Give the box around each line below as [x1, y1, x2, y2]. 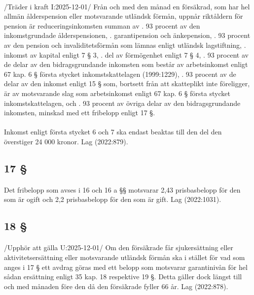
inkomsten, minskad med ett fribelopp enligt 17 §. [4, 107, 155, 118]
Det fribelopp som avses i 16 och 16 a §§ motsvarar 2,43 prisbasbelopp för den [4, 184, 241, 195]
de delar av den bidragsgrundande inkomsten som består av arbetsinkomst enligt [4, 59, 248, 69]
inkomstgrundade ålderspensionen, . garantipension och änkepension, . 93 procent [4, 30, 251, 40]
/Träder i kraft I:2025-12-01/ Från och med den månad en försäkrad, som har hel [4, 1, 250, 11]
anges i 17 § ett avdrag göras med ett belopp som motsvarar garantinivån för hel [4, 262, 248, 272]
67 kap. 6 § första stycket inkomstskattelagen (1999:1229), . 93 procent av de [4, 68, 236, 79]
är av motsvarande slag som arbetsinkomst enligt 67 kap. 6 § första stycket [4, 88, 230, 98]
